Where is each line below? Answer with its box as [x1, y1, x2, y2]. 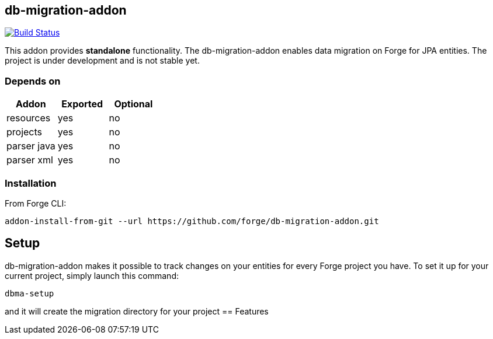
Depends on [5, 75, 61, 87]
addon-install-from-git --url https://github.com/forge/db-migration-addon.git [5, 216, 379, 226]
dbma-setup [5, 288, 54, 298]
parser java [6, 140, 55, 152]
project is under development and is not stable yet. [5, 55, 200, 66]
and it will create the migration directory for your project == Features [5, 306, 269, 316]
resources [6, 112, 51, 124]
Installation [5, 177, 57, 189]
